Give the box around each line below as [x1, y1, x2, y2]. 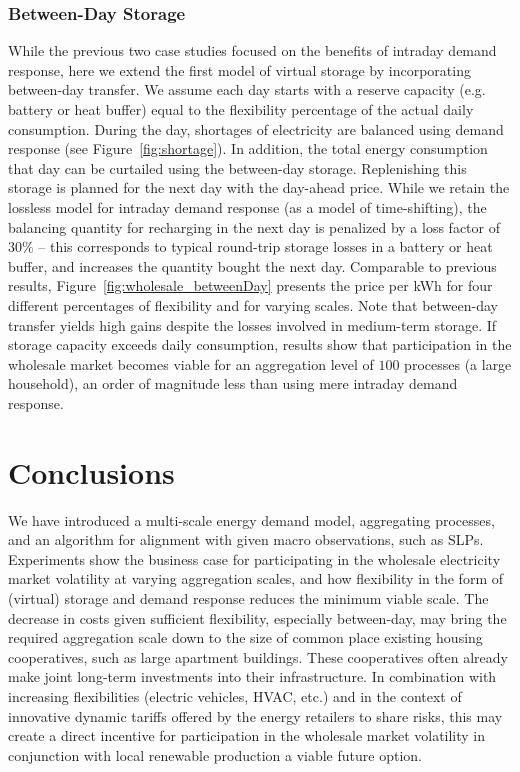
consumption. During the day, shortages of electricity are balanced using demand [8, 118, 504, 139]
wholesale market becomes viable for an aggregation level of [8, 353, 374, 374]
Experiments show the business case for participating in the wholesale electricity [8, 548, 501, 569]
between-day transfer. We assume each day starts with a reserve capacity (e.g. [8, 79, 486, 100]
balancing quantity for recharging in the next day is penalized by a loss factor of [8, 216, 500, 237]
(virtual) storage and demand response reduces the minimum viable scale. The [8, 588, 489, 608]
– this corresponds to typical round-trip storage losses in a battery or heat [38, 236, 493, 257]
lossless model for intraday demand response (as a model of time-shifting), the [8, 196, 487, 217]
